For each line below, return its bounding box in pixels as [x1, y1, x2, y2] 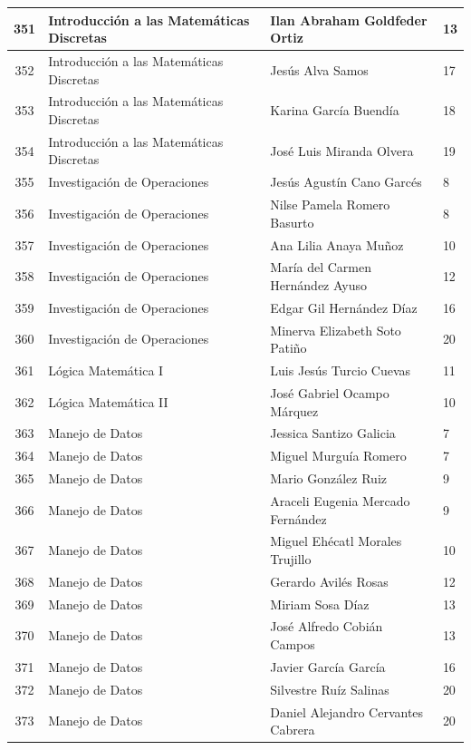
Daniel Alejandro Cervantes [270, 702, 424, 721]
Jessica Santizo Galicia [270, 424, 396, 443]
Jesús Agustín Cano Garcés [270, 172, 422, 191]
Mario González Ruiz [270, 469, 387, 488]
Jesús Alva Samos [270, 60, 369, 79]
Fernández [270, 509, 327, 528]
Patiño [270, 338, 307, 357]
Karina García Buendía [270, 101, 399, 120]
